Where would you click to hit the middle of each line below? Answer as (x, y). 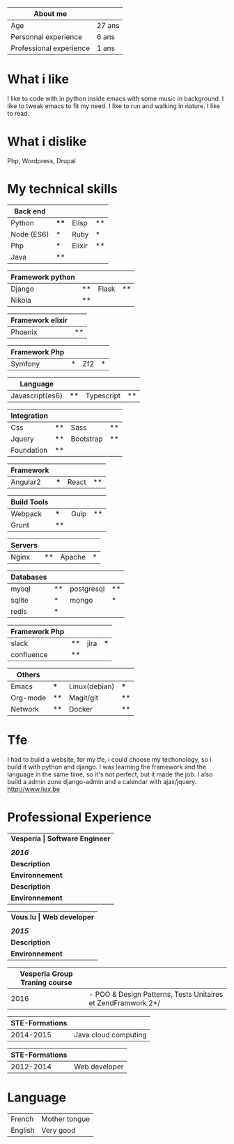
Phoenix (24, 332)
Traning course (46, 982)
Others (28, 675)
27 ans (108, 25)
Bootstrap (87, 439)
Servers (24, 545)
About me (50, 14)
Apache (73, 557)
